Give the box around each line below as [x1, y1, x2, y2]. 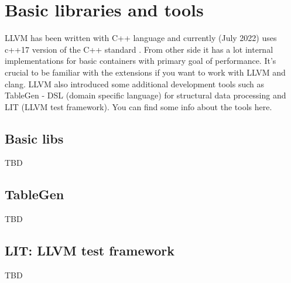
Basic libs [5, 129, 64, 147]
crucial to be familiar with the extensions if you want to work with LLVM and [5, 66, 286, 78]
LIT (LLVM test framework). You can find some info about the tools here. [5, 100, 272, 112]
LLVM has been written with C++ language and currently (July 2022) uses [5, 32, 277, 44]
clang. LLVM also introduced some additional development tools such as [5, 77, 264, 90]
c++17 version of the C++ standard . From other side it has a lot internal [5, 43, 273, 55]
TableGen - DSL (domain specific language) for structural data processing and [5, 89, 286, 101]
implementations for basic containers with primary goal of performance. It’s [5, 54, 276, 67]
